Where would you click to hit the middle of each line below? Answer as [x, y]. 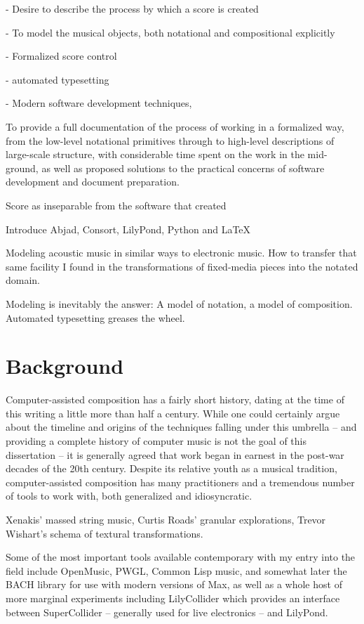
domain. [23, 280]
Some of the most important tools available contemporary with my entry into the [181, 557]
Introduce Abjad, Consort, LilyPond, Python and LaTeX [128, 229]
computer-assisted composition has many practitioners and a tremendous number [180, 482]
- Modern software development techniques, [99, 103]
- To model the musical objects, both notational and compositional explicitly [170, 32]
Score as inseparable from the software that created [116, 205]
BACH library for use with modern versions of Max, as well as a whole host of [174, 584]
